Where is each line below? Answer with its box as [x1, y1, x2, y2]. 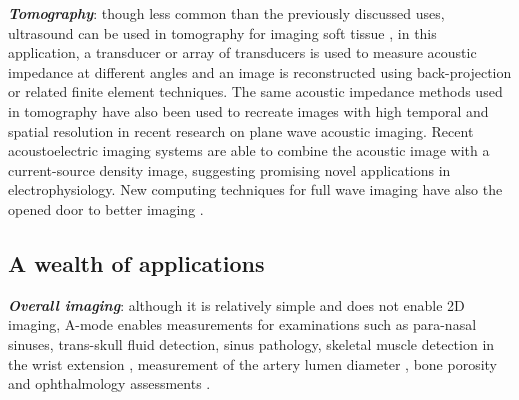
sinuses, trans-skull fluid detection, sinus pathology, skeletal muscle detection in [8, 333, 495, 354]
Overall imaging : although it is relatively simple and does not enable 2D [8, 294, 465, 315]
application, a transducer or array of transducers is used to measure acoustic [8, 42, 477, 63]
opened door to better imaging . [8, 198, 204, 219]
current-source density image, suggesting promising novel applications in [8, 159, 451, 180]
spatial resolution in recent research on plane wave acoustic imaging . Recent [8, 120, 474, 141]
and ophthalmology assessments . [8, 373, 211, 394]
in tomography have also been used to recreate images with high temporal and [8, 100, 489, 121]
